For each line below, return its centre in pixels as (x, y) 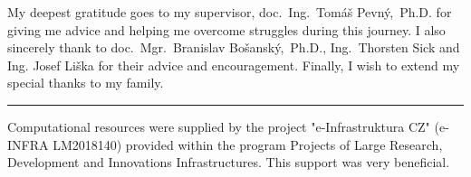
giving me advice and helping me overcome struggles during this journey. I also (226, 29)
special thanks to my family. (86, 83)
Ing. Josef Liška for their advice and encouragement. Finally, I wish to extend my (234, 65)
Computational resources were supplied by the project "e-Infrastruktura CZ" (219, 126)
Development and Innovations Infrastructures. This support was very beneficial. (229, 162)
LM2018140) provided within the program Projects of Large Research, (248, 144)
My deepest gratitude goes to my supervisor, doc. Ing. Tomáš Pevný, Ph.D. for (230, 12)
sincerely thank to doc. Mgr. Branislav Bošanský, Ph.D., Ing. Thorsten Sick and (234, 47)
